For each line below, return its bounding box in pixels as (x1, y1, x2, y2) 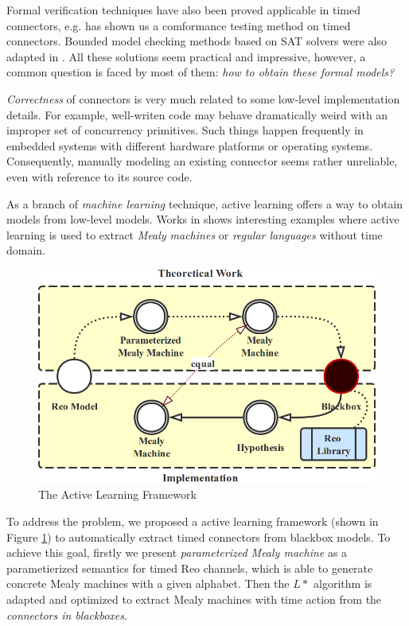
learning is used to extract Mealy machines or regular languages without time (6, 226, 383, 243)
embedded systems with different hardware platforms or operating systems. (6, 137, 373, 154)
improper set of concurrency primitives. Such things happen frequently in (6, 122, 364, 138)
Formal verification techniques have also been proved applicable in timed (6, 2, 360, 17)
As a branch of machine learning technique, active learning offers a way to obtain (6, 195, 403, 212)
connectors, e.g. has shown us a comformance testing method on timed (6, 17, 351, 33)
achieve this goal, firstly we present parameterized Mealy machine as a (6, 544, 348, 561)
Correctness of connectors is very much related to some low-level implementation (6, 90, 400, 107)
